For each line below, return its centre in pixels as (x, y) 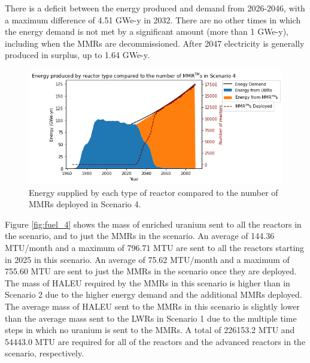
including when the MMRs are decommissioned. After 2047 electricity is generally (155, 43)
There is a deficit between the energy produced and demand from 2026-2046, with (155, 8)
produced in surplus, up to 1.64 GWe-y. (77, 55)
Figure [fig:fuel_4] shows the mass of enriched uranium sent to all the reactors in (153, 224)
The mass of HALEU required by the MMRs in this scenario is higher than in (148, 282)
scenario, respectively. (45, 353)
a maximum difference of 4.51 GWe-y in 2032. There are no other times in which (153, 19)
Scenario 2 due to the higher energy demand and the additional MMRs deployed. (154, 294)
